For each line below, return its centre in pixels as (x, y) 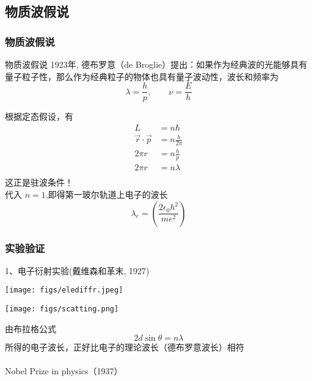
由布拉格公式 (31, 328)
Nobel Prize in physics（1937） (64, 371)
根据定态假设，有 (39, 116)
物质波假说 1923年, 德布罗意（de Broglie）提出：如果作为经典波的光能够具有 (156, 64)
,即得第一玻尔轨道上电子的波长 (107, 194)
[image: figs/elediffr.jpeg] (64, 290)
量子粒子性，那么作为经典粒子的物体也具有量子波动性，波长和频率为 (142, 76)
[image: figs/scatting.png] (62, 309)
